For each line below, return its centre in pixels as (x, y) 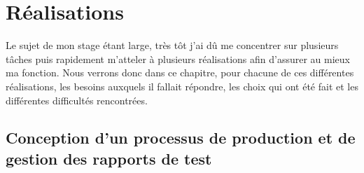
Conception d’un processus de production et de (181, 138)
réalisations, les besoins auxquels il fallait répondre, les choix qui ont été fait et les (182, 86)
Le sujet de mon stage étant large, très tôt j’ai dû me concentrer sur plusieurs (172, 45)
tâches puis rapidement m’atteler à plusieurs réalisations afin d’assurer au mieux (178, 58)
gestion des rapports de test (109, 158)
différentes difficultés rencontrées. (77, 100)
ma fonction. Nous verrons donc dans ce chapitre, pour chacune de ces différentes (180, 72)
